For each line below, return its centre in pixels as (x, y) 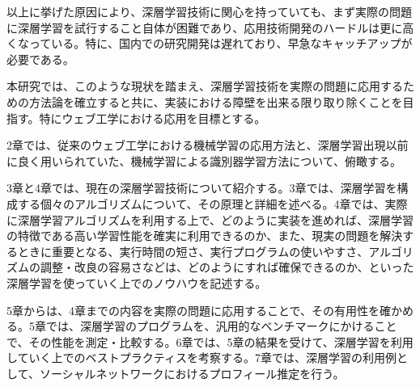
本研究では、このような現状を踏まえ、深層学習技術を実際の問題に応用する (205, 86)
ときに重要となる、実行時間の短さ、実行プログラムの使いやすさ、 (193, 251)
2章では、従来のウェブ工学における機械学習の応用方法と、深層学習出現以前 (208, 145)
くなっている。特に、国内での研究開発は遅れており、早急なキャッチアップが (210, 43)
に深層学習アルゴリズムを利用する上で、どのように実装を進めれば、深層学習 (210, 219)
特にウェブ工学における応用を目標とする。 (153, 118)
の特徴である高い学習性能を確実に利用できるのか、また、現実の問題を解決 (205, 236)
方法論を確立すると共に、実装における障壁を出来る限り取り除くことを (216, 101)
